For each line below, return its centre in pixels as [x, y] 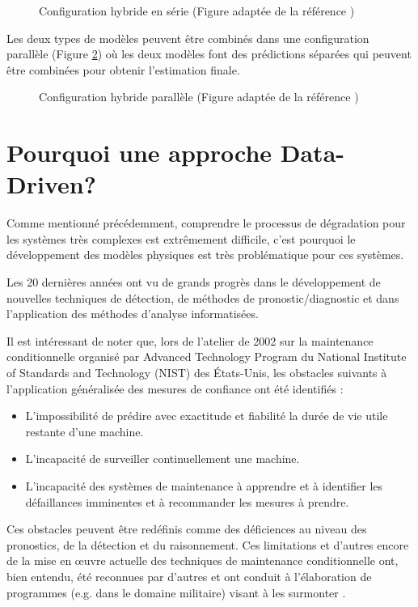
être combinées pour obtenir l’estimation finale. [123, 69]
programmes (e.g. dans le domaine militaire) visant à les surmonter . [176, 592]
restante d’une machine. [84, 431]
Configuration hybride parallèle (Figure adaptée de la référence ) [199, 97]
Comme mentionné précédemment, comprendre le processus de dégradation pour [206, 223]
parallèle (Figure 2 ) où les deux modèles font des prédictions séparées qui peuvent [209, 54]
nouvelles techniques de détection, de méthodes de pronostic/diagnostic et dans [203, 297]
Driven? [51, 184]
